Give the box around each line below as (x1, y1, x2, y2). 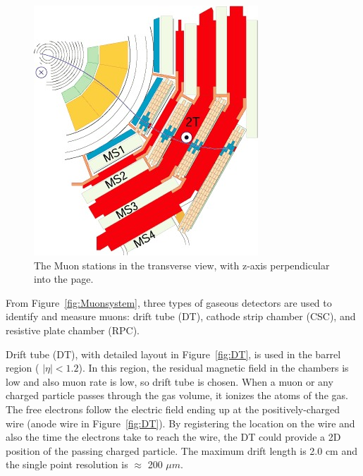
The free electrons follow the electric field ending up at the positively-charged (6, 401, 340, 416)
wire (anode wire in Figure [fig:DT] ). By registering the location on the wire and (6, 415, 355, 430)
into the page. (34, 271, 94, 286)
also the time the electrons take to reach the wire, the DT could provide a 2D (6, 429, 341, 444)
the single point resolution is (6, 457, 128, 472)
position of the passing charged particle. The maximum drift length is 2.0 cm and (6, 443, 357, 458)
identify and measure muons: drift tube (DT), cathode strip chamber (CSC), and (6, 309, 356, 324)
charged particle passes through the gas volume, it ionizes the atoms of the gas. (6, 388, 348, 403)
